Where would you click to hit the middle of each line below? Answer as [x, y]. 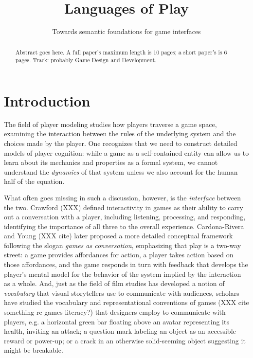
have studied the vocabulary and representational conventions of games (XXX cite [126, 302]
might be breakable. [34, 350]
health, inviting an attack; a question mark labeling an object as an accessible [120, 331]
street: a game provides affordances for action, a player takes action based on [119, 255]
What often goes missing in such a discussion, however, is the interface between [122, 197]
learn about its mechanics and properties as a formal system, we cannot [111, 162]
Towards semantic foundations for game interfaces [126, 31]
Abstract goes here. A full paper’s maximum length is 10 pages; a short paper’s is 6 [121, 52]
